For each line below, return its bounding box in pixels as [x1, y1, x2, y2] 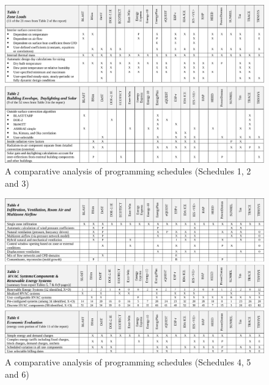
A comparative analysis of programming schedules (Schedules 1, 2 [5, 165, 251, 178]
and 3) [5, 176, 29, 189]
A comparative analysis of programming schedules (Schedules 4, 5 [5, 355, 251, 368]
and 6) [5, 367, 29, 380]
